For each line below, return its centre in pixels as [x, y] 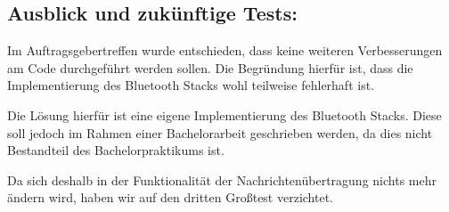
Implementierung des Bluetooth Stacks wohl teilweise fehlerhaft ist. [191, 85]
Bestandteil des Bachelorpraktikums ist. [116, 150]
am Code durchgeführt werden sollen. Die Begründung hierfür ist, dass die [210, 67]
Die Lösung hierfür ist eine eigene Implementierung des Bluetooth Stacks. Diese [224, 114]
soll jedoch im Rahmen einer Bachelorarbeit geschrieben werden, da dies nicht [220, 132]
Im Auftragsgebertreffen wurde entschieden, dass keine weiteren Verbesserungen [225, 50]
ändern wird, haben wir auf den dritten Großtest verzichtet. [171, 197]
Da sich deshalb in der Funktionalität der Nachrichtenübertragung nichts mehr [222, 179]
